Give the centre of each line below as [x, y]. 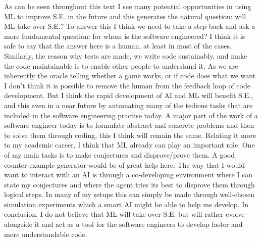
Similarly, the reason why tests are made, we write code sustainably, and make [126, 55]
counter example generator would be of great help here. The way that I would [124, 164]
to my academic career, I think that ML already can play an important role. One [129, 145]
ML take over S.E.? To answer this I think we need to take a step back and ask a [130, 26]
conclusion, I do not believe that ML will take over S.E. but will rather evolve [124, 214]
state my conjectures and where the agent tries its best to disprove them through [129, 184]
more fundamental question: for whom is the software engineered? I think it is [125, 36]
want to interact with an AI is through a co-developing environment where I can [128, 175]
